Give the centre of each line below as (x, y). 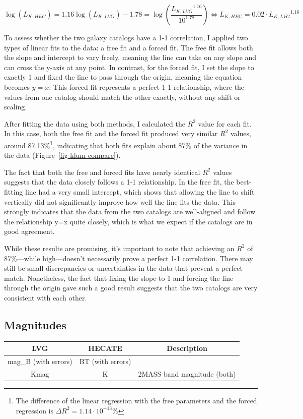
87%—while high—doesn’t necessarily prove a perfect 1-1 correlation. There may (129, 258)
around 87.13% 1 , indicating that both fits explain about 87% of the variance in (126, 144)
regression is (34, 410)
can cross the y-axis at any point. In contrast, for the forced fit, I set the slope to (129, 67)
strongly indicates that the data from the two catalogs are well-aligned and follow (130, 212)
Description (187, 348)
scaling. (16, 107)
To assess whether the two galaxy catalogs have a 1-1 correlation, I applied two (126, 37)
